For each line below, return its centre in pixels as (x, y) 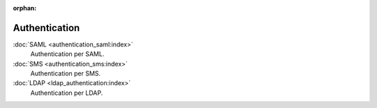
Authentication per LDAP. (67, 93)
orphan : (25, 8)
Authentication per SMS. (66, 73)
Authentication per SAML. (67, 54)
